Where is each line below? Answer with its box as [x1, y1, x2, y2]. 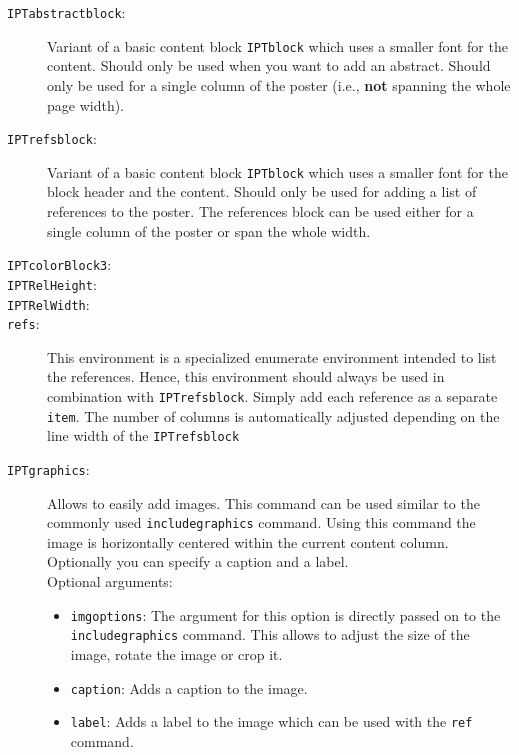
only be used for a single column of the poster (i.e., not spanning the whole [47, 74, 511, 95]
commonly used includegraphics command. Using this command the [47, 512, 476, 533]
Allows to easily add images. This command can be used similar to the [47, 492, 480, 513]
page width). [47, 94, 125, 115]
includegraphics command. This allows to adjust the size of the [70, 624, 470, 645]
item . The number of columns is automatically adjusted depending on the [47, 405, 500, 426]
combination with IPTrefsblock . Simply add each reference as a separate [47, 386, 498, 406]
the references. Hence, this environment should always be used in [47, 366, 445, 387]
